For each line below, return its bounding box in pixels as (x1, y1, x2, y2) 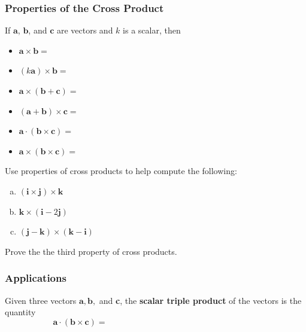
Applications (5, 270, 66, 285)
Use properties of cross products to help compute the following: (5, 165, 237, 177)
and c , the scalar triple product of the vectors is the (99, 294, 302, 306)
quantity (5, 306, 36, 318)
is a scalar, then (123, 24, 181, 36)
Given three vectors (5, 294, 77, 306)
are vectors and (56, 24, 113, 36)
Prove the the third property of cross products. (5, 245, 177, 257)
